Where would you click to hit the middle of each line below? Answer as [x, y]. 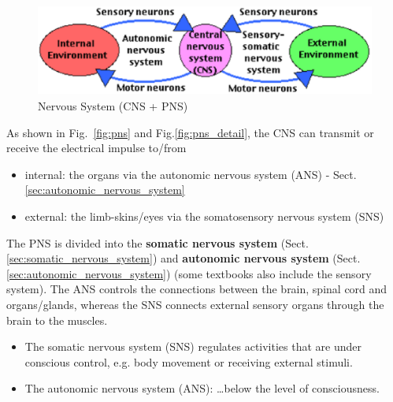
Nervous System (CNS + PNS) [113, 105]
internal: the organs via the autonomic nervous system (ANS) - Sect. [191, 174]
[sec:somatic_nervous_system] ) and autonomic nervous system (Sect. [184, 258]
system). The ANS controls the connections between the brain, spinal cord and [197, 289]
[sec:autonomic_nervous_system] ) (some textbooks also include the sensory [189, 273]
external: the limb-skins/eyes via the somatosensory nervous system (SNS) [204, 216]
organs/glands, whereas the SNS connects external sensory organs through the [195, 304]
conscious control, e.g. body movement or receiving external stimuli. [189, 361]
